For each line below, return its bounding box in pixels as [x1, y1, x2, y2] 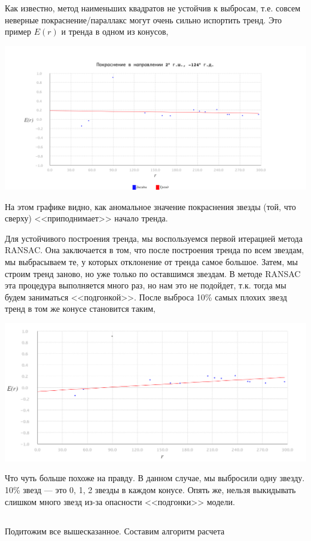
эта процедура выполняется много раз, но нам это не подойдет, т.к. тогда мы [5, 279, 286, 291]
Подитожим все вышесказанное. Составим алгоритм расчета [5, 524, 225, 537]
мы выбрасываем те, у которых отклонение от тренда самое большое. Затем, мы [5, 255, 298, 268]
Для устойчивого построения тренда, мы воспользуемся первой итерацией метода [5, 232, 303, 244]
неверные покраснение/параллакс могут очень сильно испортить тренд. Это [5, 13, 282, 26]
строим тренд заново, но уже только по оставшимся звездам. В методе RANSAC [5, 267, 301, 279]
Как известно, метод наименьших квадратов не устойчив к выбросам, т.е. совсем [5, 2, 301, 14]
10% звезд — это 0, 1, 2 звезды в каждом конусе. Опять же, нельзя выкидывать [5, 483, 296, 496]
